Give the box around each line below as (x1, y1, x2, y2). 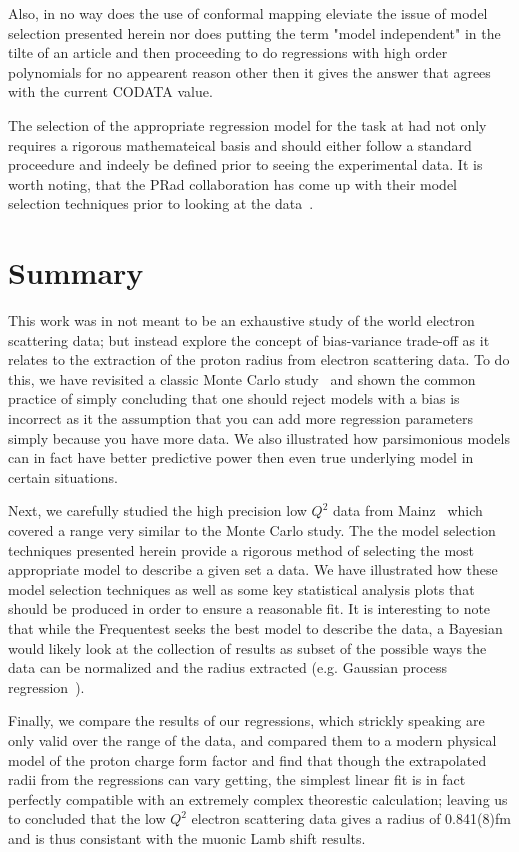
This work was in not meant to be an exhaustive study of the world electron (8, 310, 475, 331)
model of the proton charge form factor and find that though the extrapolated (8, 749, 487, 770)
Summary (8, 252, 144, 293)
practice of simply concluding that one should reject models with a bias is (8, 388, 460, 409)
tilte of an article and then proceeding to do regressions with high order (8, 42, 448, 63)
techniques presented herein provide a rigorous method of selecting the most (8, 539, 475, 560)
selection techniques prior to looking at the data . (8, 193, 314, 214)
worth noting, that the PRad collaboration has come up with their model (8, 173, 458, 194)
